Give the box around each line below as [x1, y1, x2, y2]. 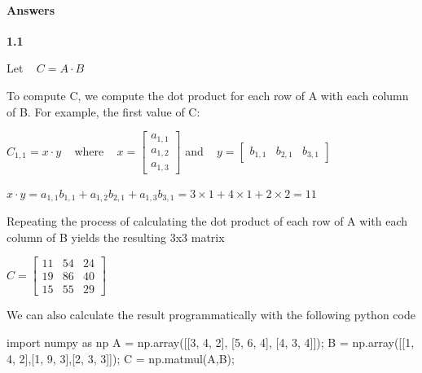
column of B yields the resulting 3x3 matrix [7, 228, 225, 245]
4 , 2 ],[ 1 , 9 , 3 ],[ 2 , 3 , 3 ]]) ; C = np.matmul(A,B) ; [7, 349, 235, 366]
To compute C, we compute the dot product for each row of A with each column [7, 86, 409, 103]
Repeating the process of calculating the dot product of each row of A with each [7, 213, 407, 230]
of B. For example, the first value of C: [7, 103, 200, 120]
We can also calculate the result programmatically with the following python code [7, 306, 415, 323]
